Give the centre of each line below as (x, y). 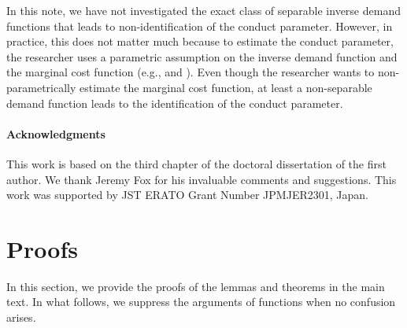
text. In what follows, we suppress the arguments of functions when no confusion (201, 302)
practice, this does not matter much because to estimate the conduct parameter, (200, 41)
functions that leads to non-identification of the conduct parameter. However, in (200, 26)
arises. (21, 317)
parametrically (41, 87)
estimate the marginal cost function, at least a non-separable (226, 87)
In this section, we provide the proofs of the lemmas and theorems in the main (196, 286)
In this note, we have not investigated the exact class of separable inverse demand (203, 10)
